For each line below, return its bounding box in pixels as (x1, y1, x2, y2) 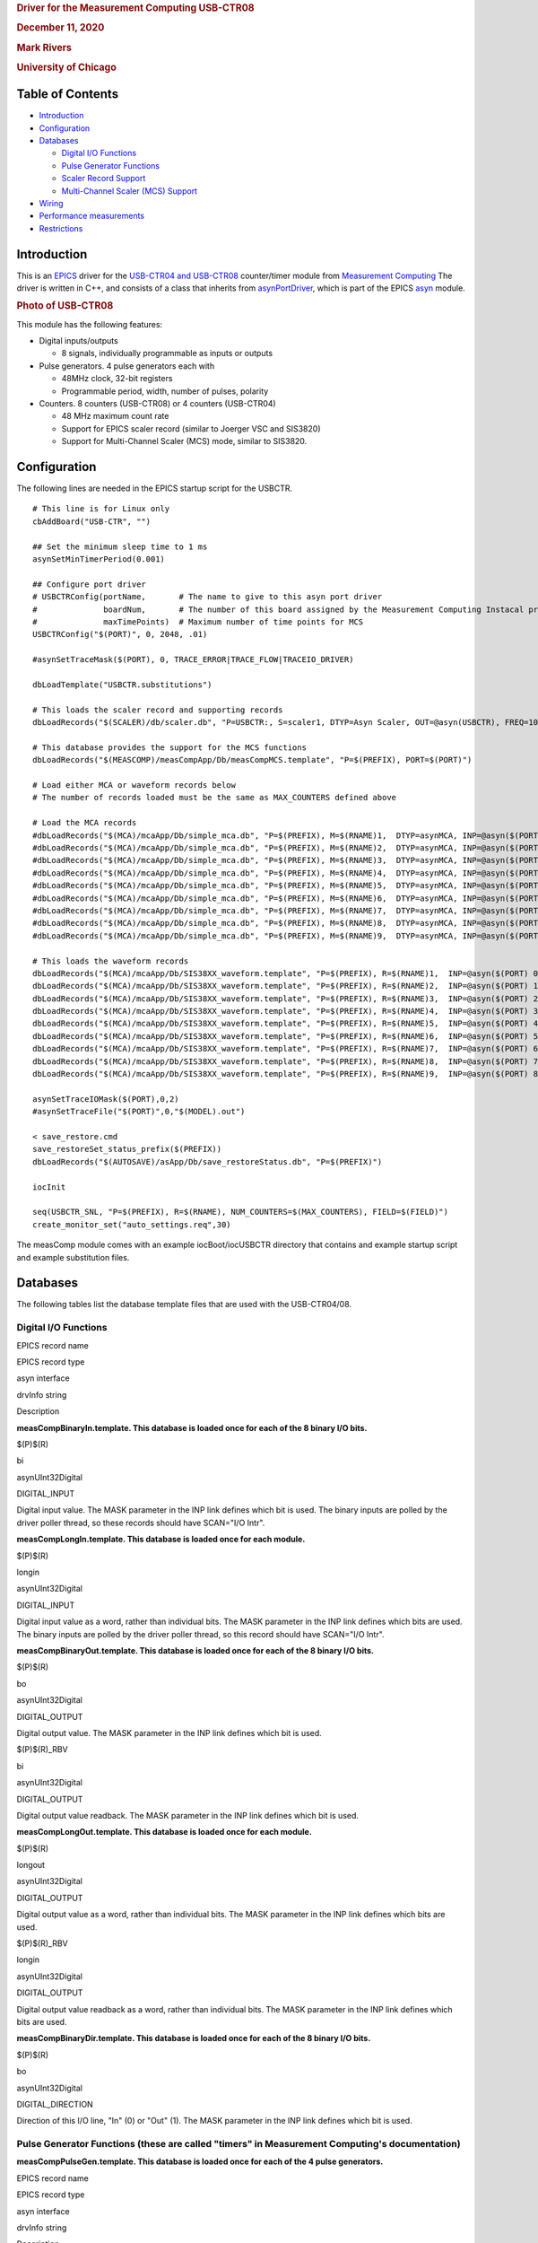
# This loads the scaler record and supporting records (32, 704, 283, 715)
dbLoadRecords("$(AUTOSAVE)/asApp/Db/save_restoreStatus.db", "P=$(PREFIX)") (32, 1156, 383, 1166)
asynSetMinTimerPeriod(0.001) (32, 554, 166, 564)
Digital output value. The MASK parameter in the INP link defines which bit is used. (16, 1727, 322, 1738)
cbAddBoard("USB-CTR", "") (32, 516, 152, 527)
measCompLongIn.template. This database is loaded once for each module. (16, 1534, 306, 1545)
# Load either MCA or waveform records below (32, 781, 237, 790)
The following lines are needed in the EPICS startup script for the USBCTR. (16, 483, 293, 493)
